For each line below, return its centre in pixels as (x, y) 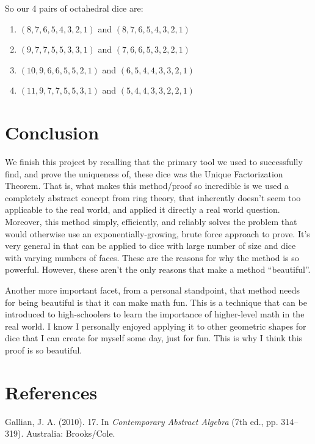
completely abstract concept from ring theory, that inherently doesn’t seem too (153, 197)
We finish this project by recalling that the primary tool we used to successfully (154, 162)
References (51, 392)
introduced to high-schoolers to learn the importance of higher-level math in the (155, 314)
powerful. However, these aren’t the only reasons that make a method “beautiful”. (158, 269)
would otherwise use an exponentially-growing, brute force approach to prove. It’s (157, 233)
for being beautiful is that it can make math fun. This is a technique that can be (156, 302)
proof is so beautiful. (44, 350)
